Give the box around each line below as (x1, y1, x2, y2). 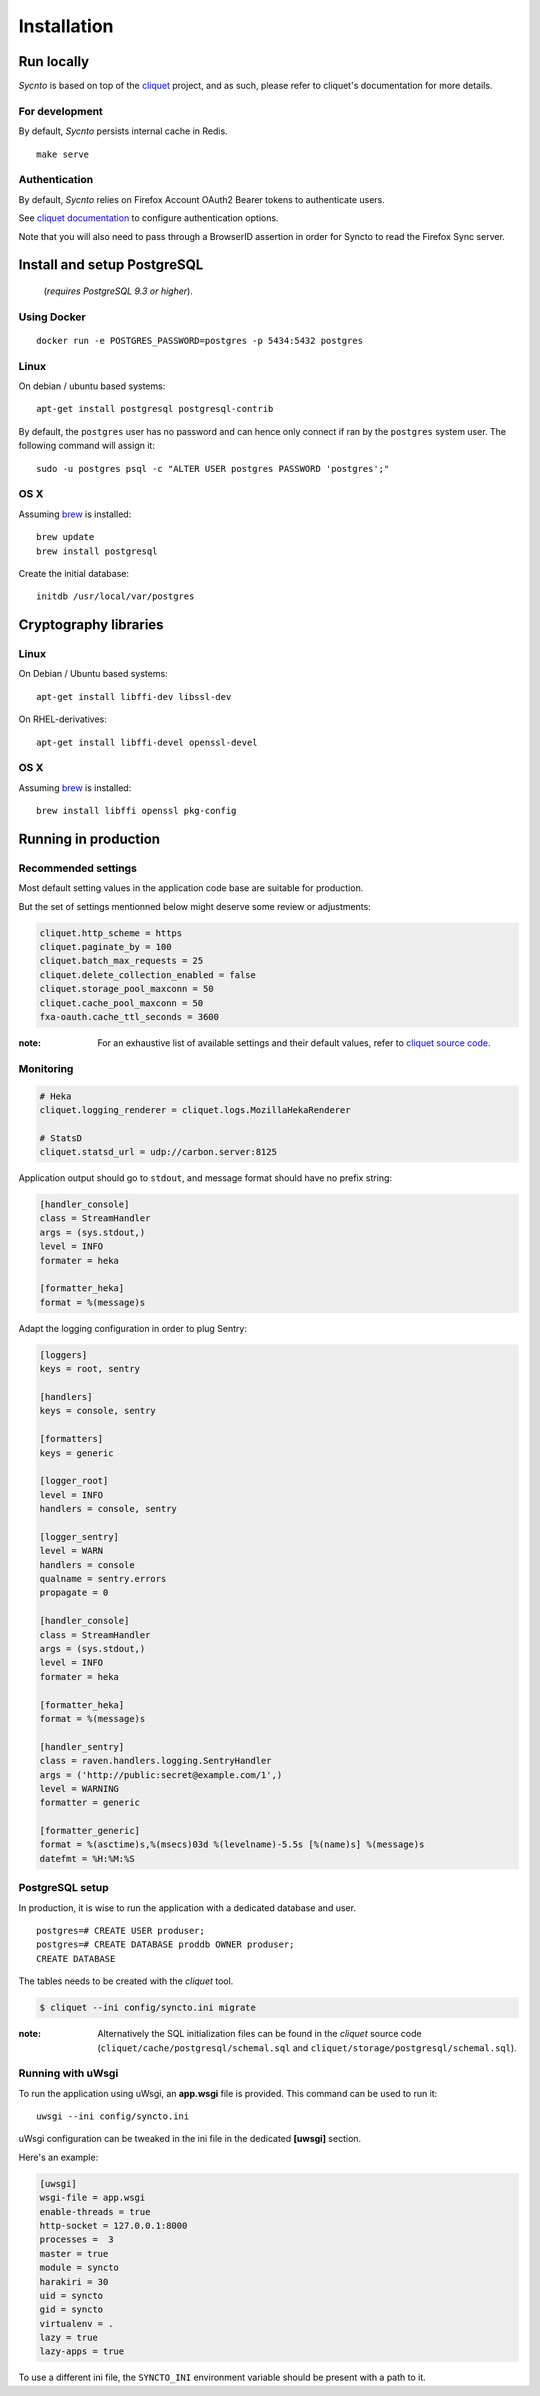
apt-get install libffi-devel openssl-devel (36, 736, 259, 748)
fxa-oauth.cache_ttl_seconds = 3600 (39, 1011, 220, 1023)
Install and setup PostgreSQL (18, 256, 204, 274)
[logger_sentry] (39, 1531, 120, 1542)
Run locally (18, 53, 90, 70)
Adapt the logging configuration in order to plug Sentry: (18, 1322, 247, 1334)
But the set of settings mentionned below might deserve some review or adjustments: (18, 900, 372, 912)
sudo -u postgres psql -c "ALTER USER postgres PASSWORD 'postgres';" (36, 463, 390, 474)
